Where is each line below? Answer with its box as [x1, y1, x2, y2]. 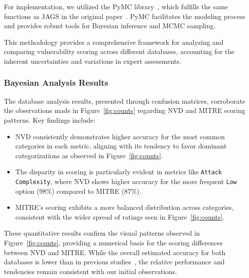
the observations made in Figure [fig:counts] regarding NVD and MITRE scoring [4, 105, 246, 115]
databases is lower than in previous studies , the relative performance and [4, 257, 225, 267]
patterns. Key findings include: [4, 114, 96, 125]
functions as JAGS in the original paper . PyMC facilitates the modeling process [4, 11, 246, 21]
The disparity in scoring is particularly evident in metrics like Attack [15, 167, 222, 177]
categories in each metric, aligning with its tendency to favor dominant [15, 141, 227, 151]
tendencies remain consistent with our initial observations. [4, 266, 177, 276]
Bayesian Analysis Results [4, 76, 108, 89]
